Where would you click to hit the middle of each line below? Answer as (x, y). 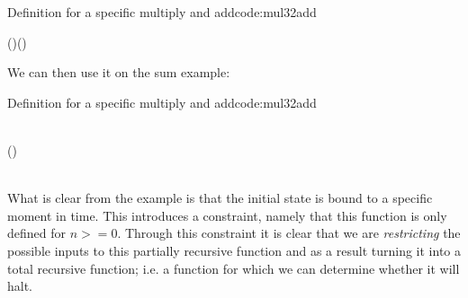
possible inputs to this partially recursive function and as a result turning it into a (234, 250)
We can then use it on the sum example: (119, 72)
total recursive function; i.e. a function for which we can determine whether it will (234, 268)
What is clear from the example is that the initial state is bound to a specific (220, 198)
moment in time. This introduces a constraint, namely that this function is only (227, 215)
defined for (37, 233)
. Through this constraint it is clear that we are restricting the (289, 233)
